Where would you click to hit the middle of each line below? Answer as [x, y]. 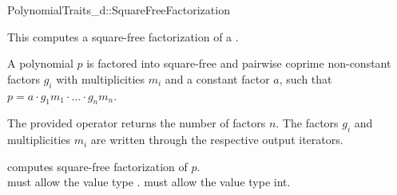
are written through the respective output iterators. [217, 140]
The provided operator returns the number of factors [137, 123]
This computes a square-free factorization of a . [123, 36]
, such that [306, 78]
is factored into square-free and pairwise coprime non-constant [239, 63]
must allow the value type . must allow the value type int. [149, 182]
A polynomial [40, 63]
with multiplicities [101, 78]
